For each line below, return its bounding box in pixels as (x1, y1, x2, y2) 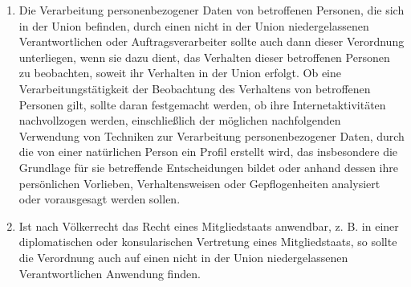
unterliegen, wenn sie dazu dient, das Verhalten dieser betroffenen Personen (18, 48, 390, 65)
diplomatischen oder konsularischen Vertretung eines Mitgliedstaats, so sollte (18, 233, 397, 250)
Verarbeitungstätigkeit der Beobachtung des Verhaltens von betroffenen (18, 80, 371, 96)
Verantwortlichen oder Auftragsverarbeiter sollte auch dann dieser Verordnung (18, 33, 405, 50)
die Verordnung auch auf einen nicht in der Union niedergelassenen (18, 248, 348, 265)
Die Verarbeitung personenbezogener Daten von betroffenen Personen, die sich (18, 2, 405, 18)
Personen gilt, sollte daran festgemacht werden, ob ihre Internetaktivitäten (18, 96, 386, 113)
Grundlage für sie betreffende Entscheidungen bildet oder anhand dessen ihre (18, 158, 398, 175)
